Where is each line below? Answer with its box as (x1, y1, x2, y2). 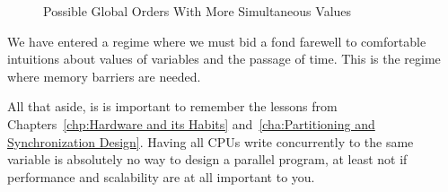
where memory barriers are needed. (7, 66, 201, 85)
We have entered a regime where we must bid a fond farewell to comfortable (7, 31, 426, 50)
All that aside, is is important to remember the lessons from (7, 97, 338, 116)
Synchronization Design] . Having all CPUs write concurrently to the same (7, 132, 414, 151)
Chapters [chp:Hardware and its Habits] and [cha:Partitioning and (7, 114, 375, 133)
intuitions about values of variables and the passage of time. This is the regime (7, 49, 441, 68)
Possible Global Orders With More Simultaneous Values (43, 2, 352, 20)
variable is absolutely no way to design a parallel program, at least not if (7, 150, 408, 169)
